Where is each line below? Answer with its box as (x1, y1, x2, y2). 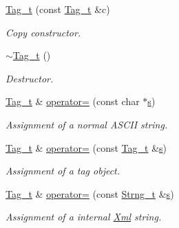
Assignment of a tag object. (6, 163, 120, 178)
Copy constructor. (6, 25, 81, 39)
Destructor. (6, 71, 54, 85)
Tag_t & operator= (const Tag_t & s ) (6, 140, 167, 155)
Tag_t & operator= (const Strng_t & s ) (6, 186, 174, 201)
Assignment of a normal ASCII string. (6, 117, 168, 131)
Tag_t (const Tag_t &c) (6, 2, 110, 16)
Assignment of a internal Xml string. (6, 209, 162, 224)
